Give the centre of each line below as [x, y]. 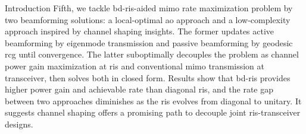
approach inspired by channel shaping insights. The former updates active [140, 31]
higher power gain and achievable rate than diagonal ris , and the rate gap [139, 89]
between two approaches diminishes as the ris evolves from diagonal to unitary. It [153, 100]
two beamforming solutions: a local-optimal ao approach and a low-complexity [148, 19]
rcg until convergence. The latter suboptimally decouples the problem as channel [152, 54]
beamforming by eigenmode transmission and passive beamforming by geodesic [149, 42]
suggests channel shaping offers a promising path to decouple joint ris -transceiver [153, 112]
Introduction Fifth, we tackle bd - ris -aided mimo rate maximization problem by [149, 8]
